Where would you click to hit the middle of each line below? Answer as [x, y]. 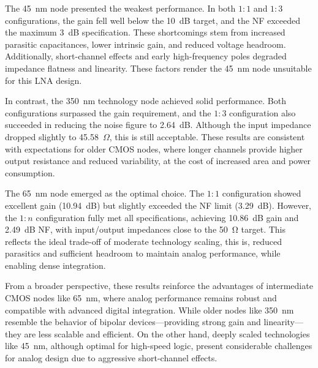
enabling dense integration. [55, 265]
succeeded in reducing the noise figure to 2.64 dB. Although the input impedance [158, 125]
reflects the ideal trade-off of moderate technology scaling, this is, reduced [143, 241]
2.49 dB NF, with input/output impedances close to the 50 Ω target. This [145, 229]
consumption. [30, 172]
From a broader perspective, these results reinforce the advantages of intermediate [159, 286]
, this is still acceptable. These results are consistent [207, 136]
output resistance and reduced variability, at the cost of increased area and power [158, 161]
